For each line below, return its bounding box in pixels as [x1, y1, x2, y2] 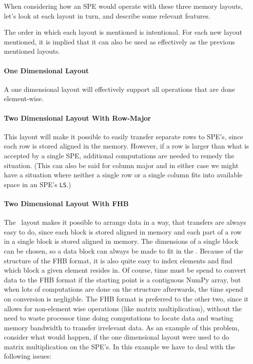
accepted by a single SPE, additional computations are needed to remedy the [4, 150, 234, 160]
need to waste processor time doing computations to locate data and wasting [4, 313, 234, 323]
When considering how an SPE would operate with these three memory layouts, [4, 1, 243, 11]
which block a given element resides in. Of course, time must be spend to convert [4, 265, 246, 275]
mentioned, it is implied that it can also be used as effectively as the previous [4, 36, 235, 46]
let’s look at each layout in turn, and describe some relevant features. [4, 10, 211, 21]
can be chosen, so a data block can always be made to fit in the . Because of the [4, 245, 243, 256]
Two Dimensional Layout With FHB [4, 198, 129, 208]
